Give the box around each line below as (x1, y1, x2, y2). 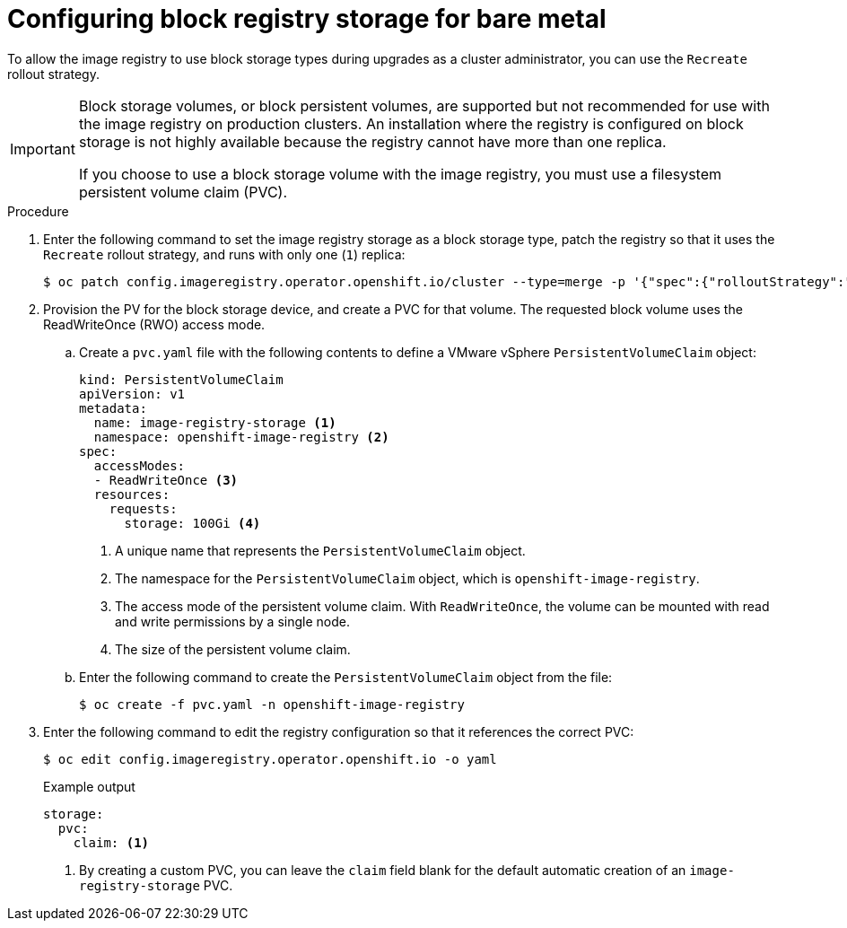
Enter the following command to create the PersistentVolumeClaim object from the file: (79, 669, 613, 685)
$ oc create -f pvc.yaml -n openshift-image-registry (79, 696, 465, 712)
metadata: (79, 400, 147, 416)
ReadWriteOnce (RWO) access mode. (43, 316, 266, 332)
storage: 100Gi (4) (124, 515, 261, 530)
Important (10, 139, 75, 158)
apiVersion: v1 (79, 386, 186, 401)
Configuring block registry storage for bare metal (7, 4, 607, 34)
